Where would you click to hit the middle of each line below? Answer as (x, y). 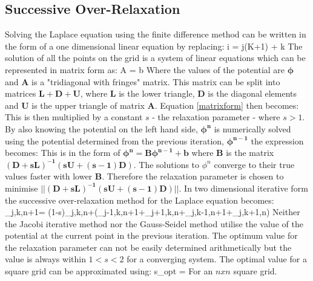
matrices (21, 93)
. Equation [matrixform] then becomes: (227, 105)
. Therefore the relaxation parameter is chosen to (193, 176)
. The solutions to (166, 164)
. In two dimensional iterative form (243, 188)
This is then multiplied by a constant (74, 117)
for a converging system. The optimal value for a (217, 259)
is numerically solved (252, 128)
